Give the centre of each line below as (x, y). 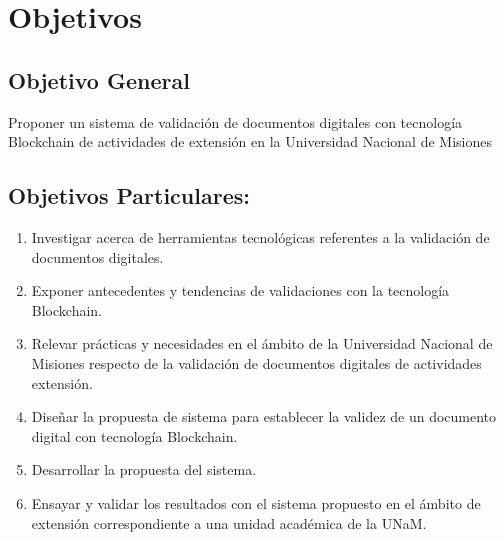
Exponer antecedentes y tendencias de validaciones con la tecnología (240, 290)
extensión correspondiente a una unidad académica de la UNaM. (229, 522)
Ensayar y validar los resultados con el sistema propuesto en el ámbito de (256, 502)
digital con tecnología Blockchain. (134, 435)
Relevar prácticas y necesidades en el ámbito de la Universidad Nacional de (262, 343)
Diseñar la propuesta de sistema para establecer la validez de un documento (264, 416)
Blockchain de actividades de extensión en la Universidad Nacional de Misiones (250, 141)
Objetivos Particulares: (129, 195)
